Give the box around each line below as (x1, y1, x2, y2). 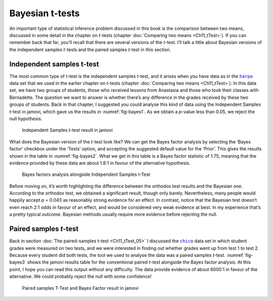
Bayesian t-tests (9, 8, 80, 19)
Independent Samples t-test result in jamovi (22, 127, 113, 133)
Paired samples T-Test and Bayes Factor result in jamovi (22, 285, 139, 291)
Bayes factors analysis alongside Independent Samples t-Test (22, 171, 151, 177)
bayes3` (9, 259, 26, 266)
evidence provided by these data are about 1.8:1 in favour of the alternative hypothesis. (9, 160, 191, 166)
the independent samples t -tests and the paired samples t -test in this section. (9, 46, 171, 53)
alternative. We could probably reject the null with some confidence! (9, 274, 152, 280)
